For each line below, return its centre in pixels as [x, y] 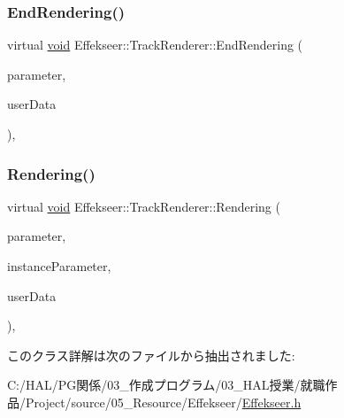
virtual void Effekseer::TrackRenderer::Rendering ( [144, 206]
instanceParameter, [59, 266]
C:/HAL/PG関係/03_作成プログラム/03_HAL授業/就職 [166, 385]
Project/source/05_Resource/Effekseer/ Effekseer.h [163, 402]
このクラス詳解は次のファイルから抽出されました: [151, 355]
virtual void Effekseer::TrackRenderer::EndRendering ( [155, 45]
